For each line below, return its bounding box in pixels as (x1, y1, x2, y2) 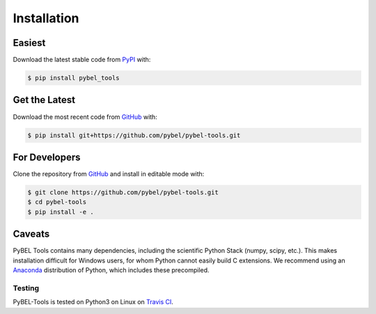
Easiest (13, 37, 46, 49)
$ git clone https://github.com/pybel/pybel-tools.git (27, 189, 219, 196)
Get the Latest (13, 94, 76, 106)
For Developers (13, 151, 81, 163)
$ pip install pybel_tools (27, 74, 120, 82)
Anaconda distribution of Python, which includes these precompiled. (13, 266, 210, 274)
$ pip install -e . (27, 207, 94, 216)
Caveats (13, 228, 50, 240)
